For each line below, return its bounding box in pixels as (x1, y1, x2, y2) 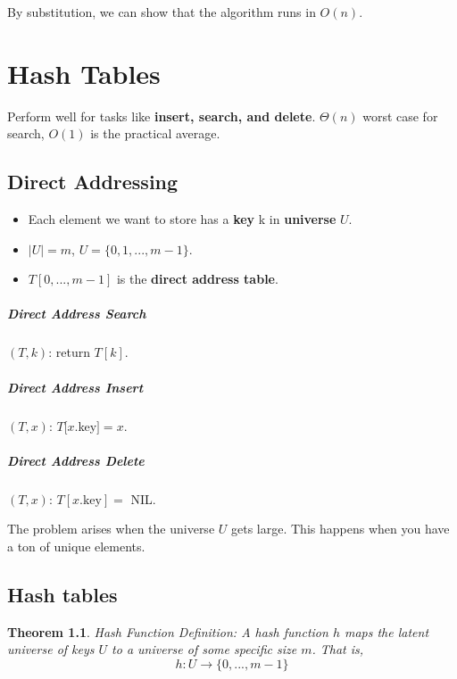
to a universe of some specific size (112, 640, 297, 658)
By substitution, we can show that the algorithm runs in (7, 3, 316, 21)
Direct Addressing (7, 168, 179, 195)
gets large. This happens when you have (231, 519, 450, 538)
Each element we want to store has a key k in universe (28, 210, 337, 228)
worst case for (362, 106, 438, 125)
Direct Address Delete (7, 451, 145, 469)
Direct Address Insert (7, 377, 144, 396)
